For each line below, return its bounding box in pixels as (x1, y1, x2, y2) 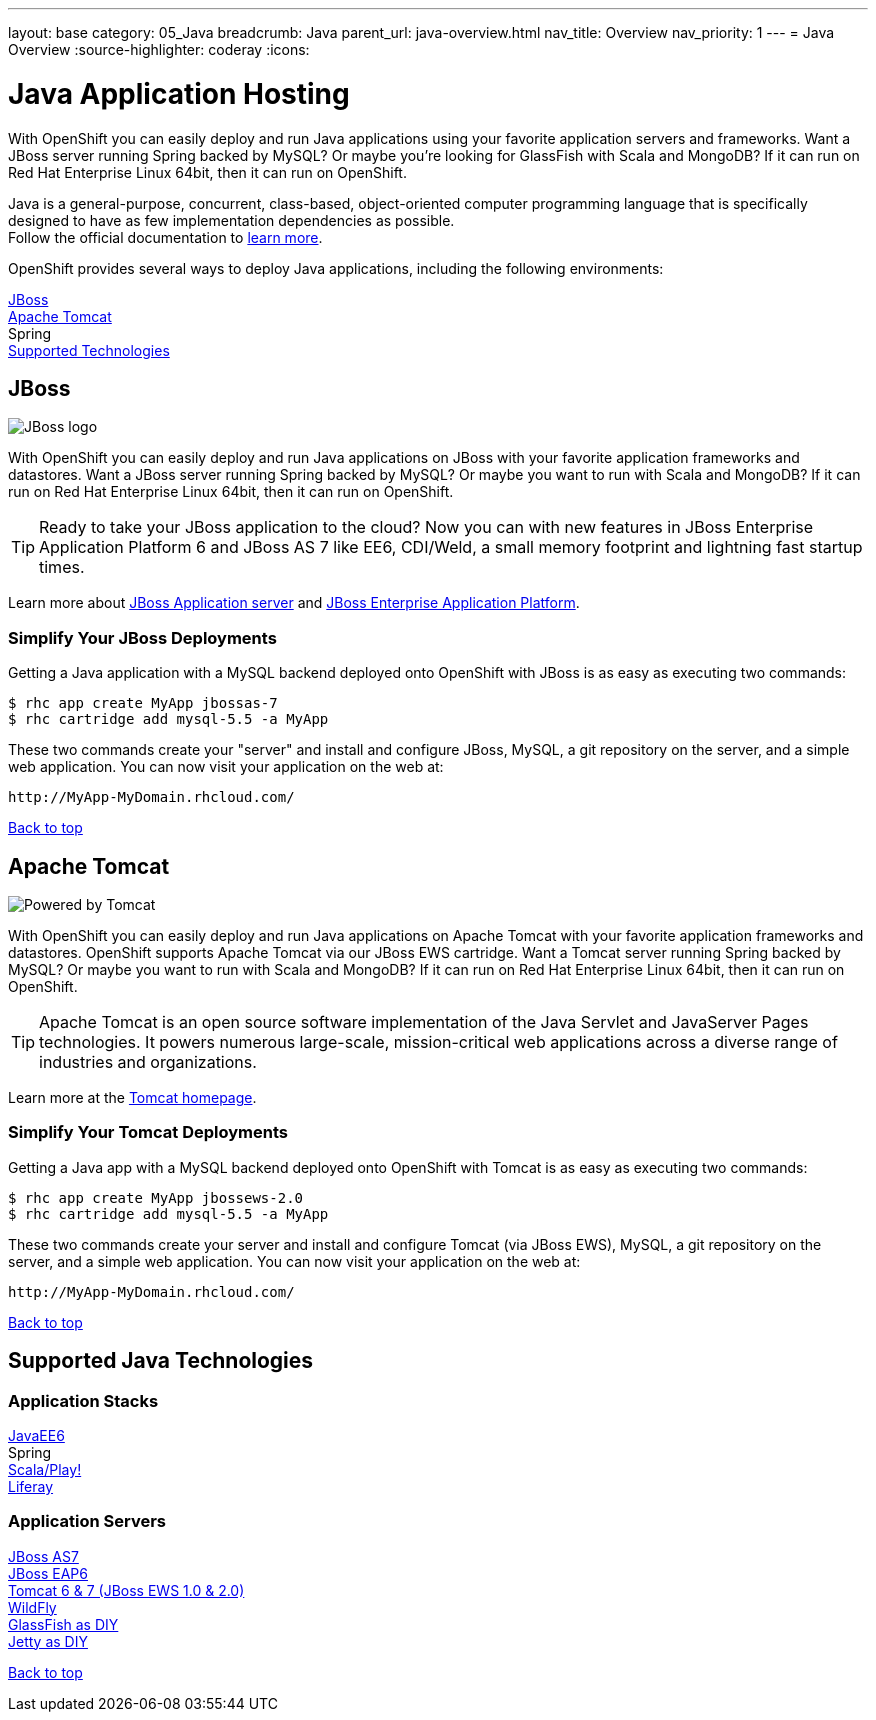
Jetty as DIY (8, 1632, 88, 1650)
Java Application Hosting (8, 76, 350, 111)
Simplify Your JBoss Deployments (8, 627, 277, 648)
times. (39, 557, 85, 578)
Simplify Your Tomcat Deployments (8, 1122, 288, 1143)
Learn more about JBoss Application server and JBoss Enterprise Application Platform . (8, 594, 580, 612)
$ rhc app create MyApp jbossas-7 (8, 695, 278, 712)
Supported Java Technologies (8, 1348, 314, 1374)
